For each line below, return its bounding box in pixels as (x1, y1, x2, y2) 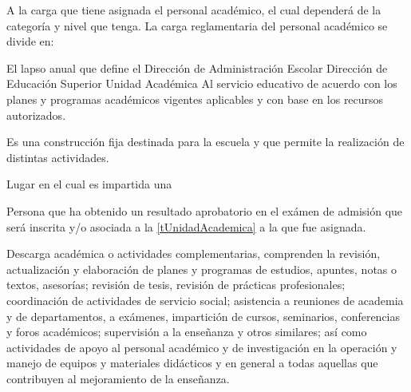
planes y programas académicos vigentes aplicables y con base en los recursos (6, 90, 384, 107)
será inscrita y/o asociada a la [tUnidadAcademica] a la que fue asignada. (6, 218, 366, 235)
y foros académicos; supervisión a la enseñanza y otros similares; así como (6, 323, 367, 340)
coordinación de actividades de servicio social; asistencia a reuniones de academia (6, 291, 404, 308)
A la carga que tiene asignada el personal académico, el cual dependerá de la (6, 2, 381, 18)
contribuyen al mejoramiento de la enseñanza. (6, 370, 230, 386)
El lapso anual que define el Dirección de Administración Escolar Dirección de (6, 59, 388, 76)
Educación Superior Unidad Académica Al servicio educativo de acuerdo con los (6, 75, 397, 92)
